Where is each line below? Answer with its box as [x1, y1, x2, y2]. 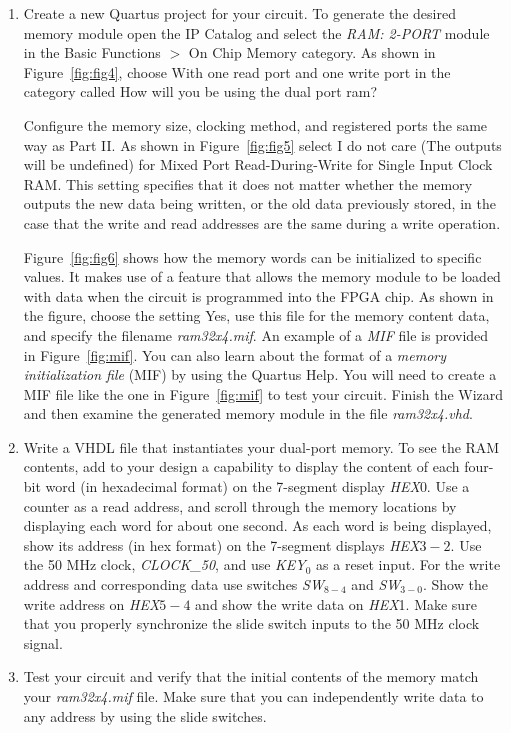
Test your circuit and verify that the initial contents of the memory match [23, 666, 479, 687]
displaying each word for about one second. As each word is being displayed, [23, 515, 492, 536]
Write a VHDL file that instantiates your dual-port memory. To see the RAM [23, 436, 500, 457]
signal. [23, 632, 63, 653]
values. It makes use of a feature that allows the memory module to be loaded [23, 266, 501, 287]
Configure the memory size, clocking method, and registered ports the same [23, 114, 488, 135]
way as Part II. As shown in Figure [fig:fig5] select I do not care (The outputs [23, 134, 502, 155]
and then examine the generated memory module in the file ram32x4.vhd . [23, 403, 473, 424]
